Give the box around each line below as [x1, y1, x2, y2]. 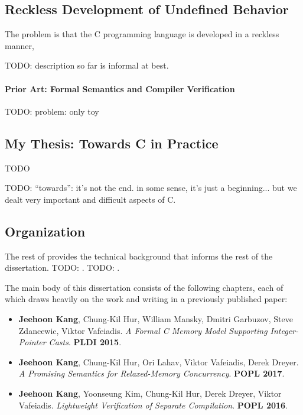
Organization [5, 222, 86, 240]
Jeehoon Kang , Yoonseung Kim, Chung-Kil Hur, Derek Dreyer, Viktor [18, 387, 282, 399]
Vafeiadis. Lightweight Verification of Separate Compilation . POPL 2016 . [18, 398, 288, 411]
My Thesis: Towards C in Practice [5, 134, 219, 152]
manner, [5, 39, 34, 51]
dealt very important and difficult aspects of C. [5, 193, 176, 205]
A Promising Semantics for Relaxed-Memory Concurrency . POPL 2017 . [18, 367, 285, 380]
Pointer [18, 336, 46, 348]
